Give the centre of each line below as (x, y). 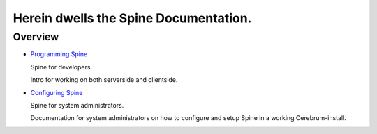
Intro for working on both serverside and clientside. (104, 80)
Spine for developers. (61, 67)
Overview (36, 37)
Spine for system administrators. (77, 105)
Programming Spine (59, 54)
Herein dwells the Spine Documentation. (132, 18)
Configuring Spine (57, 92)
